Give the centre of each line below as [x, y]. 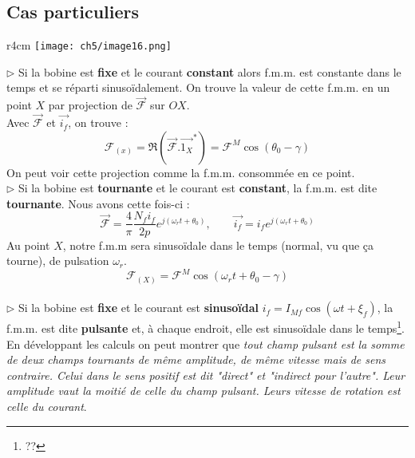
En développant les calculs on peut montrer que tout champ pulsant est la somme [206, 343]
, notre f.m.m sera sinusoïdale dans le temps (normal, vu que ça [218, 245]
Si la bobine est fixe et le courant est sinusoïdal [139, 308]
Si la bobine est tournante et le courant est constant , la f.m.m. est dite [198, 188]
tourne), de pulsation [58, 261]
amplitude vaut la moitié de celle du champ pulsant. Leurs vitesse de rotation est [204, 391]
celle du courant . [47, 406]
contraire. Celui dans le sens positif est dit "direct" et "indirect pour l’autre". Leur [206, 375]
